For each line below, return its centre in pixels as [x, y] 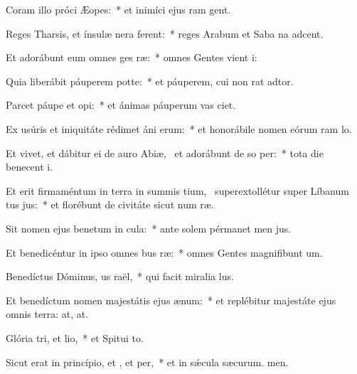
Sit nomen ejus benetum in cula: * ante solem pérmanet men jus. [149, 228]
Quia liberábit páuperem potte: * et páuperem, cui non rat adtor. [150, 81]
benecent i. [30, 167]
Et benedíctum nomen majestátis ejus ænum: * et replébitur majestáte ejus [171, 300]
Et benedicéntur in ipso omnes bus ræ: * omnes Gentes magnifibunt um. [164, 252]
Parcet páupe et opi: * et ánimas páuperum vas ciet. [121, 105]
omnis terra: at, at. [47, 314]
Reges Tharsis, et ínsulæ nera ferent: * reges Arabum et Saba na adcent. [165, 33]
